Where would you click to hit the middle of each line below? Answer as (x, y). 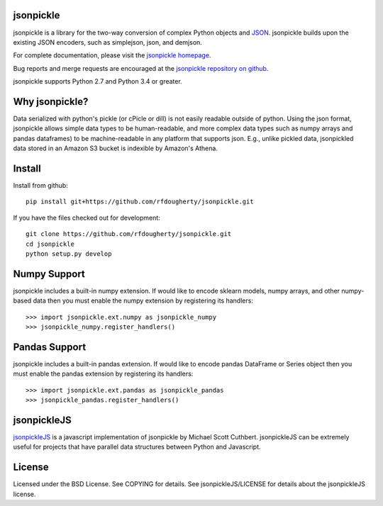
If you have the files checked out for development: (87, 218)
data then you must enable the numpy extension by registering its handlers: (143, 300)
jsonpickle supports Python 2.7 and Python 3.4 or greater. (98, 81)
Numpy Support (49, 274)
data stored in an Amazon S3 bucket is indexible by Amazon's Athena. (115, 148)
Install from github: (41, 186)
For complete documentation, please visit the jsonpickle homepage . (112, 55)
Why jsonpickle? (51, 102)
